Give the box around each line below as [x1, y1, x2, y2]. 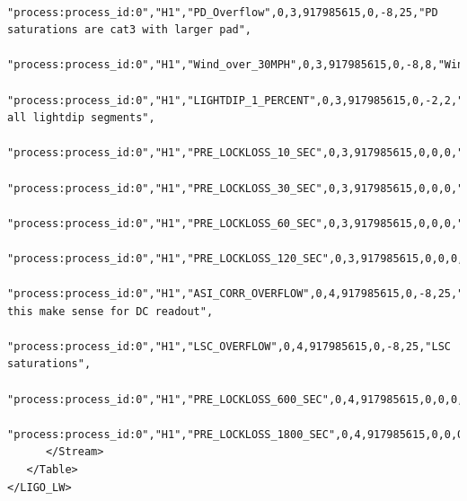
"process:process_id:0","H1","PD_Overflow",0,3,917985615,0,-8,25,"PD [7, 5, 438, 19]
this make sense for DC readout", [7, 304, 214, 318]
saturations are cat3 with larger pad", [7, 23, 252, 37]
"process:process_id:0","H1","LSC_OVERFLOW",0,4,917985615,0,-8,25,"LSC [7, 339, 451, 353]
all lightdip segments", [7, 111, 155, 125]
